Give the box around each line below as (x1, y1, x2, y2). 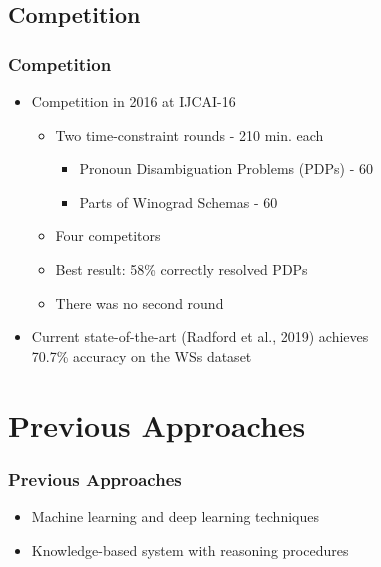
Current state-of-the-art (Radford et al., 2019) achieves (31, 326, 369, 347)
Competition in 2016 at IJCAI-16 (31, 91, 236, 111)
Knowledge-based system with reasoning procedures (31, 539, 349, 560)
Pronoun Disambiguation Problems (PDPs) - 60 (79, 158, 373, 179)
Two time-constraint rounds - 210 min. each (55, 124, 324, 145)
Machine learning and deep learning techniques (31, 505, 319, 526)
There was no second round (55, 292, 224, 313)
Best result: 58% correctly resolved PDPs (55, 258, 308, 279)
